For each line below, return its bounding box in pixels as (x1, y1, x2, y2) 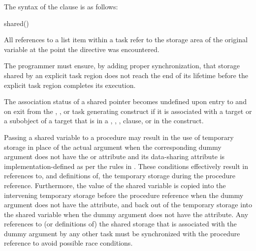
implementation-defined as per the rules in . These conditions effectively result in (4, 161, 248, 171)
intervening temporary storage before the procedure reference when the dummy (4, 190, 244, 200)
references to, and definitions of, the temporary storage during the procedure (4, 170, 235, 181)
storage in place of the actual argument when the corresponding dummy (4, 141, 222, 152)
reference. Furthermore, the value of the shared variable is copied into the (4, 180, 226, 190)
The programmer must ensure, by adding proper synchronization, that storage (4, 60, 240, 71)
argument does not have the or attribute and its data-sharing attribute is (4, 151, 225, 162)
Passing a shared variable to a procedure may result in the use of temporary (4, 132, 234, 142)
